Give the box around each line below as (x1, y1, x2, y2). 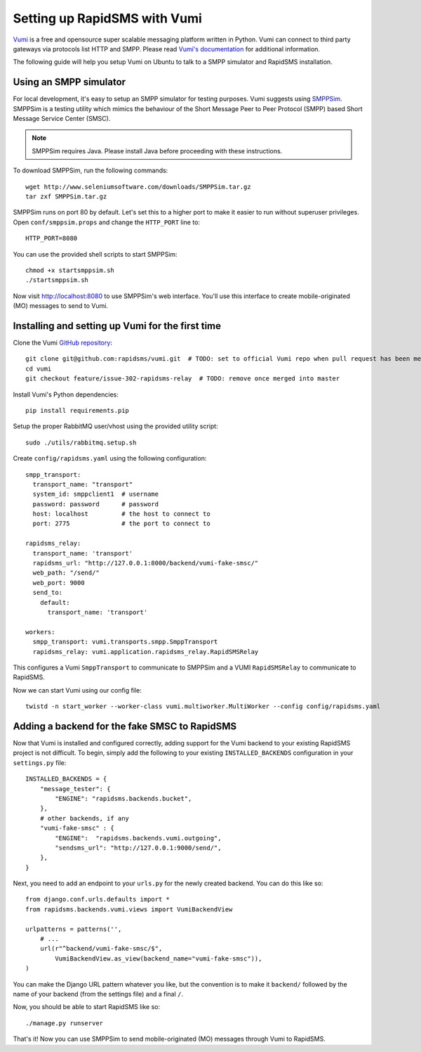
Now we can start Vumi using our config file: (13, 686, 142, 694)
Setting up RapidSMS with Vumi (13, 11, 203, 26)
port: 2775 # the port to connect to (32, 520, 210, 527)
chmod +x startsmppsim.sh (25, 266, 115, 274)
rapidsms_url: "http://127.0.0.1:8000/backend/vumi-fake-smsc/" (32, 559, 259, 567)
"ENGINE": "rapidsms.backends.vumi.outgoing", (55, 834, 222, 842)
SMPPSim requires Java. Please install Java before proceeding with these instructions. (32, 146, 283, 155)
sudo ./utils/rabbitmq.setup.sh (25, 438, 137, 447)
